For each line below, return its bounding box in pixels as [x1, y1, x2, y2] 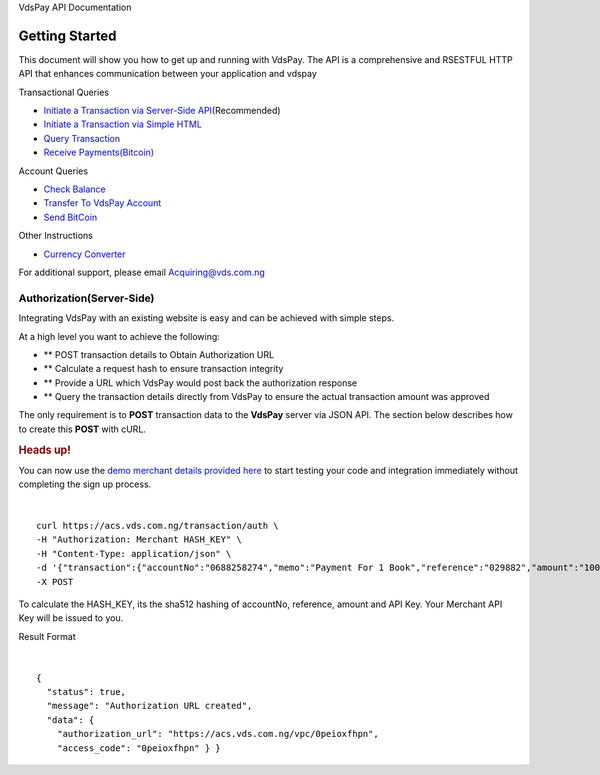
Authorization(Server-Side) [18, 291, 155, 305]
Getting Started [18, 27, 117, 44]
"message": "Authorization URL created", [46, 700, 253, 712]
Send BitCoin [43, 211, 98, 223]
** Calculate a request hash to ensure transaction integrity [43, 363, 284, 375]
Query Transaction [43, 132, 120, 144]
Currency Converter [43, 248, 126, 260]
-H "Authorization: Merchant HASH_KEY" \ [36, 534, 242, 545]
